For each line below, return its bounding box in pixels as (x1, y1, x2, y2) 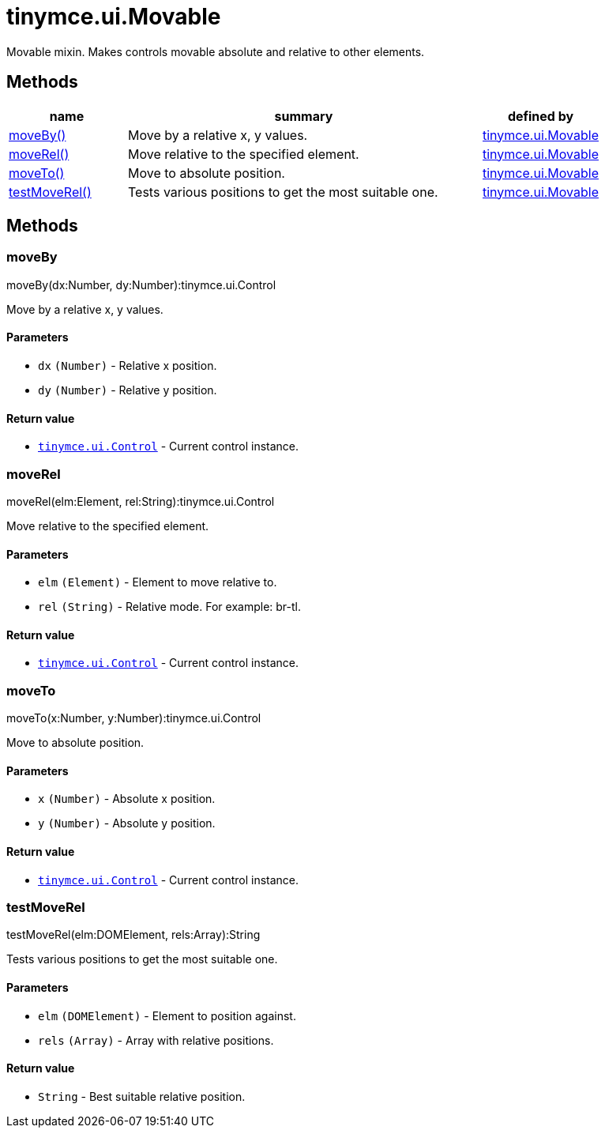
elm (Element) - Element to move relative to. (38, 575, 277, 590)
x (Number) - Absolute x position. (38, 792, 216, 806)
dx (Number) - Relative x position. (38, 359, 217, 373)
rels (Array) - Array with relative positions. (38, 1033, 274, 1047)
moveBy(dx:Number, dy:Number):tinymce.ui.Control (6, 277, 276, 292)
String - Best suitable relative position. (38, 1089, 246, 1103)
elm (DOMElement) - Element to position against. (38, 1008, 296, 1023)
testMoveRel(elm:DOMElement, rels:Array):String (6, 928, 261, 942)
